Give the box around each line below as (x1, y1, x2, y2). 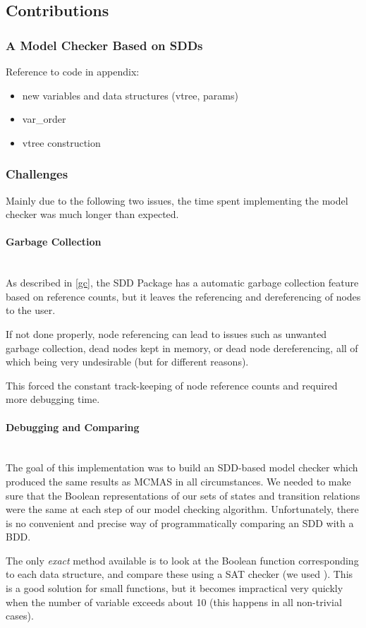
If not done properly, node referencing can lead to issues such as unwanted (6, 326, 327, 341)
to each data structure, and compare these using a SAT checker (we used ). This (6, 567, 353, 581)
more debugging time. (6, 392, 100, 406)
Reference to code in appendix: (6, 64, 140, 78)
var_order (22, 111, 66, 126)
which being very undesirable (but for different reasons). (6, 354, 249, 369)
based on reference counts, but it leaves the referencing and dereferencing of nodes (6, 289, 361, 303)
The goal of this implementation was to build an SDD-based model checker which (6, 460, 358, 475)
